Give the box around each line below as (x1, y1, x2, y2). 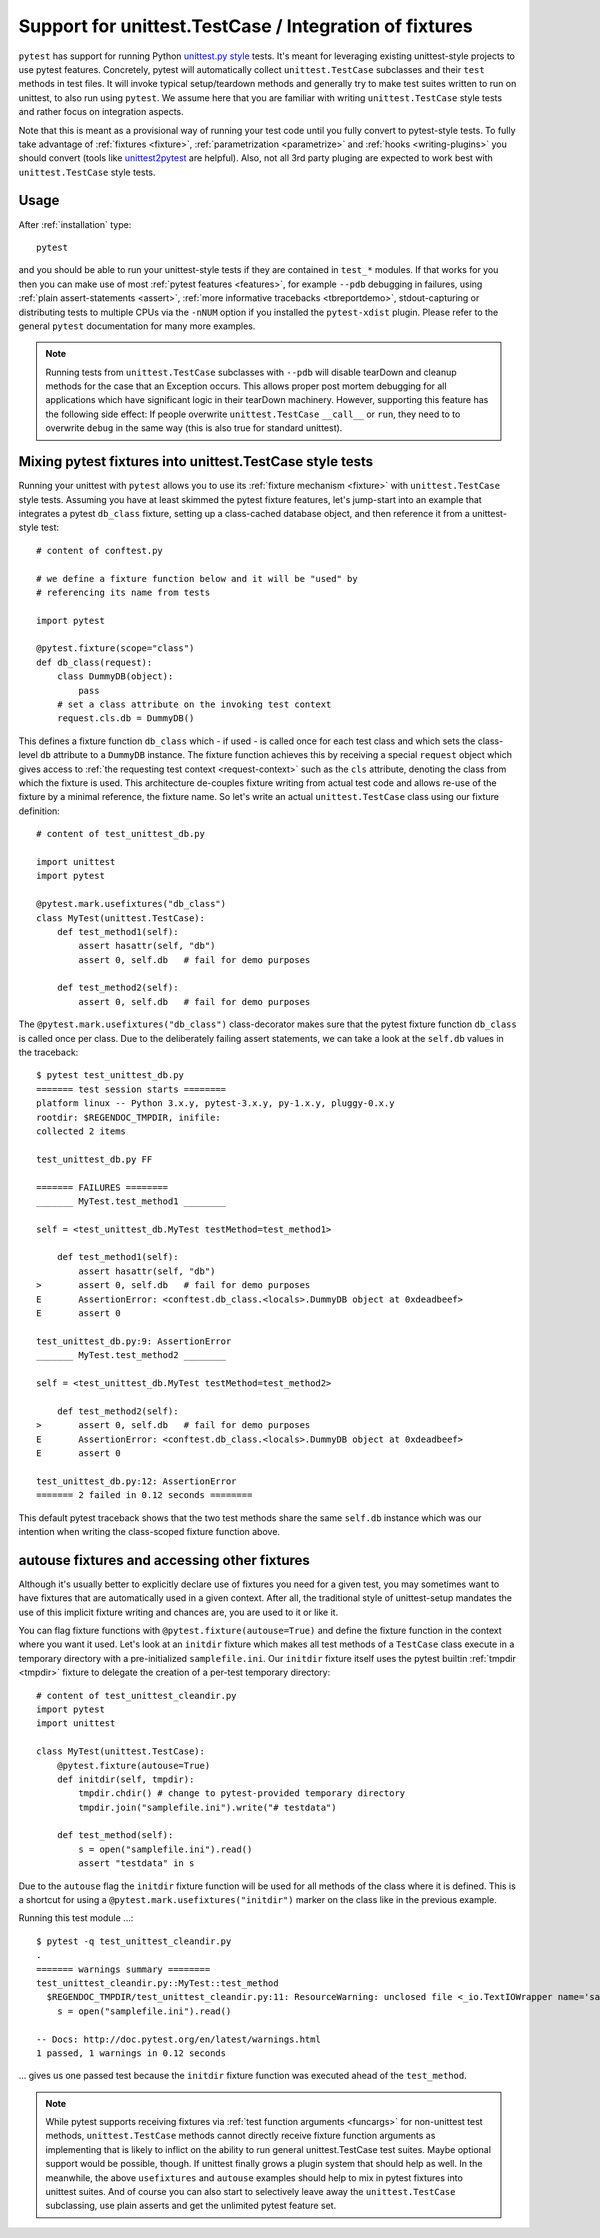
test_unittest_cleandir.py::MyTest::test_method (36, 1977, 279, 1989)
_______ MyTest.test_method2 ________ (36, 1350, 227, 1361)
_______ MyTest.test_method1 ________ (36, 1195, 227, 1207)
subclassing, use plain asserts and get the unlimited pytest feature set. (45, 2200, 337, 2212)
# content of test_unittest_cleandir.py (36, 1690, 237, 1701)
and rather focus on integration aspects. (18, 106, 184, 118)
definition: (18, 805, 60, 817)
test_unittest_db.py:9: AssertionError (36, 1335, 232, 1347)
